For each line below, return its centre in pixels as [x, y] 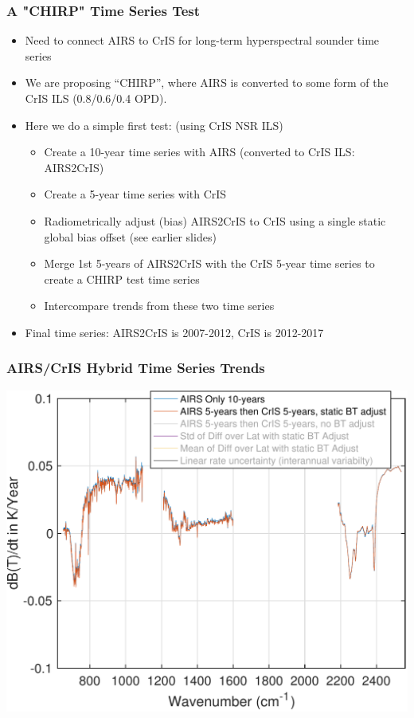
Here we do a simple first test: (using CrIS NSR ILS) [154, 125]
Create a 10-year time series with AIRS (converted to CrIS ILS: [199, 152]
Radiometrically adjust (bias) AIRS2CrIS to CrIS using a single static [215, 220]
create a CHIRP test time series [122, 279]
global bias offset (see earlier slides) [130, 236]
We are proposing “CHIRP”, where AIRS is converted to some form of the [207, 82]
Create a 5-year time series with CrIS [135, 194]
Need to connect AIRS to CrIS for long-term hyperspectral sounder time [202, 40]
